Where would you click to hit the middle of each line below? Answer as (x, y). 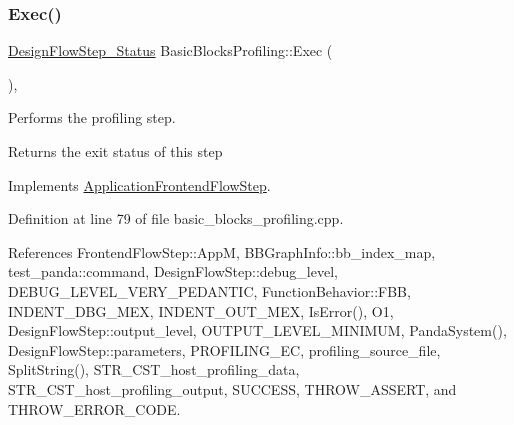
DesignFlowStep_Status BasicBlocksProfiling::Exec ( (170, 50)
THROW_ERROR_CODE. (94, 408)
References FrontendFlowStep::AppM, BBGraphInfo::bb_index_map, (222, 251)
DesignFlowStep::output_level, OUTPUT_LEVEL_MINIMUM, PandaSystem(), (257, 330)
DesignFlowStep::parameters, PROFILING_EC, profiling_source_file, (224, 349)
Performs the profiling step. (92, 117)
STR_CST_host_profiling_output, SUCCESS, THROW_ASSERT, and (232, 388)
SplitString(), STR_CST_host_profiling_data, (154, 369)
